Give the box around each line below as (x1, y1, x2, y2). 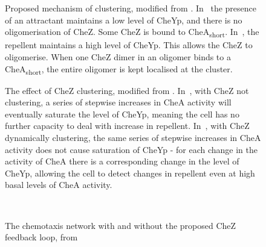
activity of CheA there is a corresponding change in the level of (5, 155, 239, 167)
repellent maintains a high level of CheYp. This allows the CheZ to (5, 39, 253, 51)
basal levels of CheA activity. (5, 178, 112, 191)
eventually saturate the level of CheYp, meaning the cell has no (5, 107, 239, 120)
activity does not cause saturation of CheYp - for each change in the (5, 143, 258, 155)
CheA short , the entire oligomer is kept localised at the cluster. (5, 62, 233, 77)
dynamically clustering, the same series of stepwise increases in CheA (5, 131, 261, 143)
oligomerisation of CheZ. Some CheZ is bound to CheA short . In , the (5, 25, 259, 39)
